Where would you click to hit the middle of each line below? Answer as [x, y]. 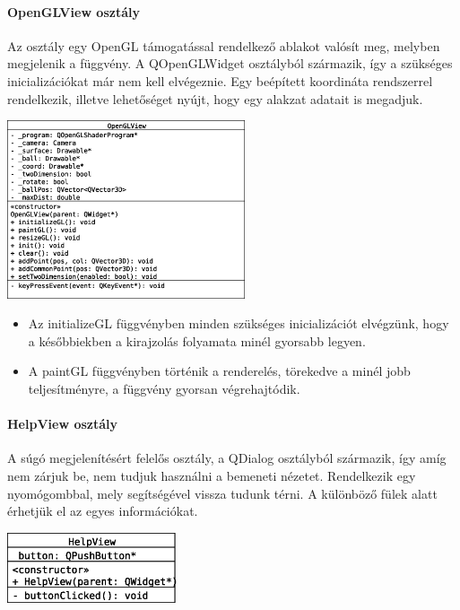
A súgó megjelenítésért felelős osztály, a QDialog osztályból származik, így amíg [227, 458]
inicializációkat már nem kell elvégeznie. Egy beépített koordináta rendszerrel [220, 80]
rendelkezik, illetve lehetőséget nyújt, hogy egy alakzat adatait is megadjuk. [215, 98]
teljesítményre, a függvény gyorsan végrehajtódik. [164, 388]
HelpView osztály [63, 424]
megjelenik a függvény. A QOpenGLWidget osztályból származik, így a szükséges [230, 63]
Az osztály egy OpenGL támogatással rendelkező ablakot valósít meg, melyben [224, 45]
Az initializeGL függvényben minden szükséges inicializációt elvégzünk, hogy [239, 323]
